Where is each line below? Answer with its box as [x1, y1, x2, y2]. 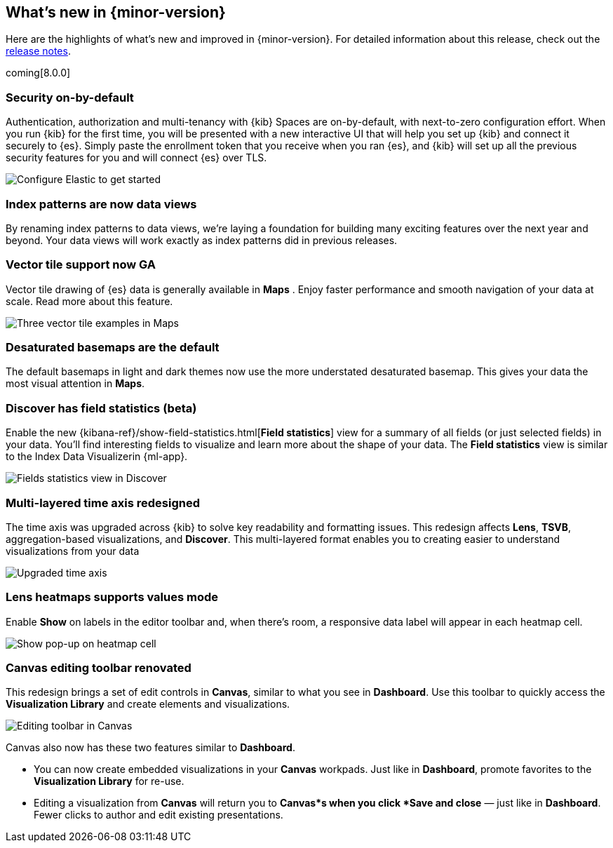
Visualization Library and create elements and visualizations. [6, 698, 290, 711]
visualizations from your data [6, 544, 140, 557]
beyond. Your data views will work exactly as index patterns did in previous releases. [6, 234, 398, 246]
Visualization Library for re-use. [34, 775, 184, 788]
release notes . [6, 45, 71, 58]
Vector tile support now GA [6, 257, 156, 272]
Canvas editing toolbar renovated [6, 661, 191, 675]
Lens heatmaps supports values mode [6, 590, 219, 605]
